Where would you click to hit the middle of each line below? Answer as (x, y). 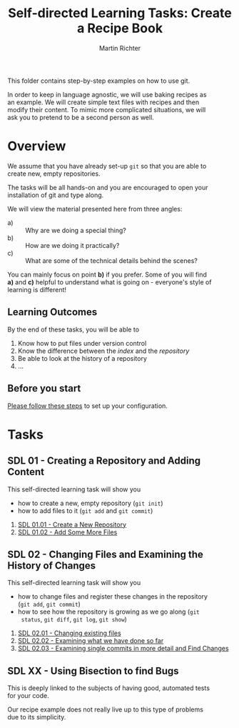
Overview (37, 146)
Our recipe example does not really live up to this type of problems (105, 709)
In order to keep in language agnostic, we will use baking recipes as (107, 94)
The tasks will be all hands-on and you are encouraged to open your (108, 187)
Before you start (44, 388)
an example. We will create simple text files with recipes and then (103, 102)
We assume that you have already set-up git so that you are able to (107, 166)
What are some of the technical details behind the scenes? (111, 260)
